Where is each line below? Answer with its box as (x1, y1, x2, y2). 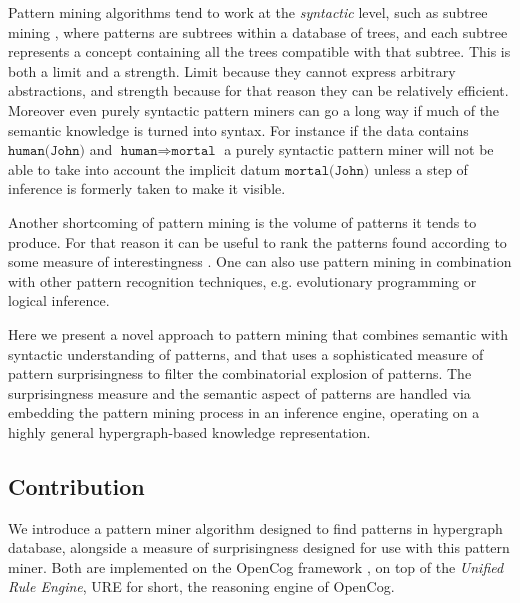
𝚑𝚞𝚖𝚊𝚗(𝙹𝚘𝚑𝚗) (8, 144, 86, 159)
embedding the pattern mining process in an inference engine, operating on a (8, 402, 480, 423)
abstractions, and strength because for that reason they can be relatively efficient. (8, 80, 509, 101)
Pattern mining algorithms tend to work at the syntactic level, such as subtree (8, 2, 488, 22)
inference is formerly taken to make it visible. (8, 178, 286, 199)
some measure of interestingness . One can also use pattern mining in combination (8, 251, 512, 272)
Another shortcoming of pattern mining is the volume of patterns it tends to (8, 211, 477, 232)
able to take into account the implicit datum (8, 158, 281, 179)
